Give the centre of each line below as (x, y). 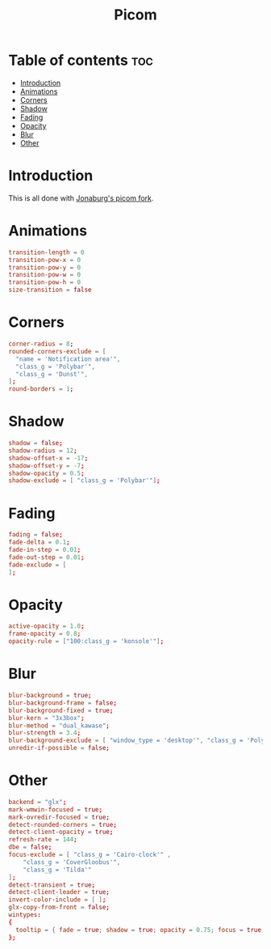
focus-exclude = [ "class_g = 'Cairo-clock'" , (90, 855)
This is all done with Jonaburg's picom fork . (81, 198)
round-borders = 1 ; (41, 389)
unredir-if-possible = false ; (59, 748)
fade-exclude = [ (38, 565)
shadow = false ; (35, 443)
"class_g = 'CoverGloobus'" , (72, 862)
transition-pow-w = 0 (45, 275)
